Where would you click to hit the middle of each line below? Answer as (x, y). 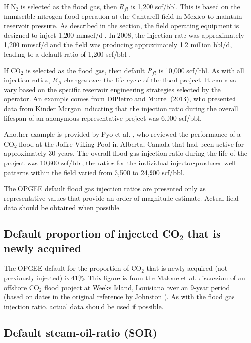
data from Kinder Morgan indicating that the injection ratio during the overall (121, 108)
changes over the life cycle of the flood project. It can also (150, 80)
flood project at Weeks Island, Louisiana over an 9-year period (137, 287)
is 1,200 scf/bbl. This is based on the (185, 6)
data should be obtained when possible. (63, 207)
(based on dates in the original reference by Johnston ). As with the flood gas (119, 297)
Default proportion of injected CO (92, 234)
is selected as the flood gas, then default (85, 70)
